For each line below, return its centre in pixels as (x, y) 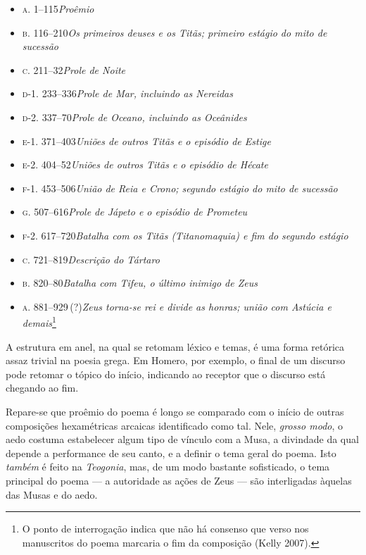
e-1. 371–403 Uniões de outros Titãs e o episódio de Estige (146, 141)
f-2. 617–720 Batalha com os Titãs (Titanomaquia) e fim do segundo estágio (185, 235)
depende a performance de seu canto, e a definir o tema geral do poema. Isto (171, 453)
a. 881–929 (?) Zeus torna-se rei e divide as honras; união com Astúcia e (177, 306)
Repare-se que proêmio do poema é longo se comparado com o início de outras (175, 411)
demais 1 (39, 322)
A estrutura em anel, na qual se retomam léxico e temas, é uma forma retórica (175, 346)
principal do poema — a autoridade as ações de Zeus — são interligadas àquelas (179, 480)
